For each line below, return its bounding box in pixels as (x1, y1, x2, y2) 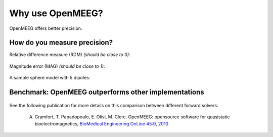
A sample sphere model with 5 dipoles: (9, 75, 90, 81)
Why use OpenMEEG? (9, 8, 104, 19)
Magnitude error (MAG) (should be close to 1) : (9, 63, 105, 69)
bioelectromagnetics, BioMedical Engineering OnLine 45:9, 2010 (34, 121, 169, 127)
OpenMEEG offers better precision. (9, 25, 82, 31)
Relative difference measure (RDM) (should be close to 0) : (9, 52, 131, 58)
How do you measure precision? (9, 38, 113, 47)
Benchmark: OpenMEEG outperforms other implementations (9, 88, 204, 97)
